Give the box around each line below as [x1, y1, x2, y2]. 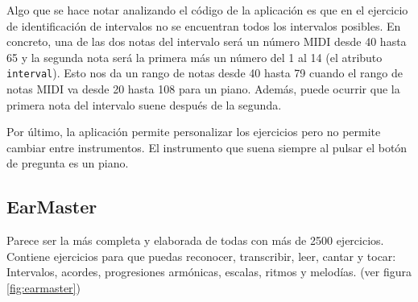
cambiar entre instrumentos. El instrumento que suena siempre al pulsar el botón [6, 139, 408, 155]
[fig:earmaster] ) [6, 279, 81, 296]
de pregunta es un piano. [6, 155, 129, 172]
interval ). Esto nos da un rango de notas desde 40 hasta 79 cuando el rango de [6, 64, 403, 81]
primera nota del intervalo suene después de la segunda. [6, 96, 282, 113]
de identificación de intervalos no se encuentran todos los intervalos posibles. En [6, 17, 401, 34]
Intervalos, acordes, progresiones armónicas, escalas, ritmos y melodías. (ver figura [6, 263, 412, 280]
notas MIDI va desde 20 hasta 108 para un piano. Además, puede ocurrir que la [6, 81, 400, 97]
